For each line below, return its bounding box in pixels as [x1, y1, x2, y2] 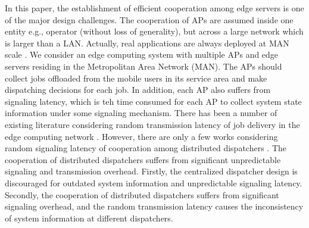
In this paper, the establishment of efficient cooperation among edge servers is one [5, 2, 304, 14]
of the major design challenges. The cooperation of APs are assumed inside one [5, 13, 294, 26]
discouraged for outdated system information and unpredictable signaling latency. [5, 176, 302, 189]
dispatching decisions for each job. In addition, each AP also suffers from [5, 83, 271, 96]
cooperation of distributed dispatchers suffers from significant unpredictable [5, 153, 281, 165]
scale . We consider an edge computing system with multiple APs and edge [5, 48, 279, 61]
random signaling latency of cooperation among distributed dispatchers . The [5, 142, 287, 154]
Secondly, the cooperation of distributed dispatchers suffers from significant [5, 188, 279, 201]
